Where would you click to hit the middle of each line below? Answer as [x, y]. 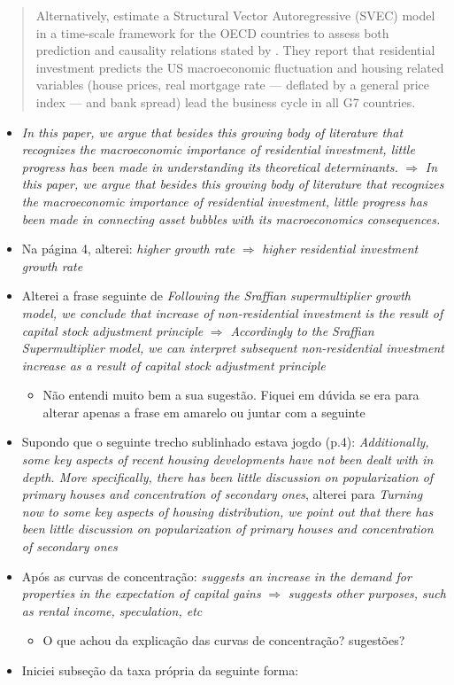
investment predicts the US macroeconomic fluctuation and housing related [240, 67]
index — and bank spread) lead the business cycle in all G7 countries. [226, 101]
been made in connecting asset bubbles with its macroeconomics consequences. [231, 218]
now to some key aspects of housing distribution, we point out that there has [227, 511]
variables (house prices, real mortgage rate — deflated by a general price [232, 85]
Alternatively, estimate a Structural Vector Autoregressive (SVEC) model [235, 15]
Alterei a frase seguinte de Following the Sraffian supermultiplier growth [216, 296]
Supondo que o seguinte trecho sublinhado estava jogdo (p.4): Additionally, [225, 442]
